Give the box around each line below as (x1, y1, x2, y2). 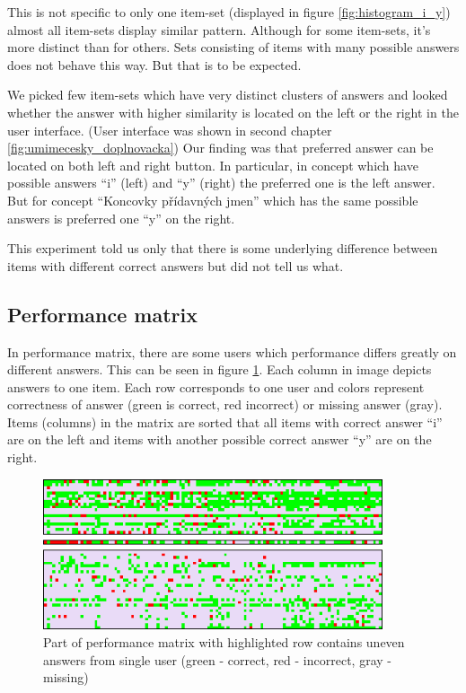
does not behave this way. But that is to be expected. (7, 55, 302, 74)
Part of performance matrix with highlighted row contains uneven (43, 633, 405, 652)
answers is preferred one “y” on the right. (7, 208, 235, 227)
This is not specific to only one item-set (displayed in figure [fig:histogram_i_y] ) (7, 3, 451, 21)
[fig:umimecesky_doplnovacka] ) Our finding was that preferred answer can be (7, 138, 434, 157)
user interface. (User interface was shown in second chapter (7, 120, 332, 139)
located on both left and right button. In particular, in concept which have (7, 155, 418, 174)
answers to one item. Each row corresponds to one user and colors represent (7, 377, 425, 396)
